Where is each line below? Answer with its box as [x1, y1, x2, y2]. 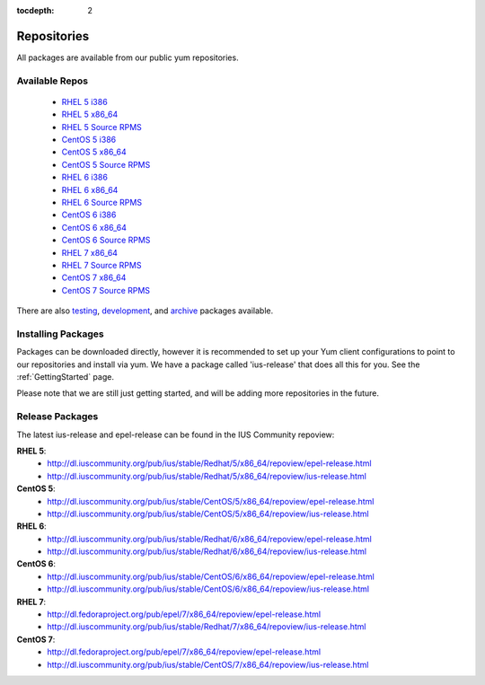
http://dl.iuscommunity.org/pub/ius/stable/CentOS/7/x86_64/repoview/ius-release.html [47, 659, 369, 670]
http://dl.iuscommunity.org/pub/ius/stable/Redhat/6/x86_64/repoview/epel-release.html [47, 533, 372, 544]
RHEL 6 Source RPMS [61, 197, 143, 207]
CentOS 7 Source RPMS [61, 285, 151, 295]
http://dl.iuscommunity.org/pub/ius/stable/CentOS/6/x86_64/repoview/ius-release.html [47, 584, 370, 594]
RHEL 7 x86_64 [61, 247, 119, 258]
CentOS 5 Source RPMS [61, 159, 151, 170]
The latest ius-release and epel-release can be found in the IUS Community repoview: [16, 429, 335, 440]
